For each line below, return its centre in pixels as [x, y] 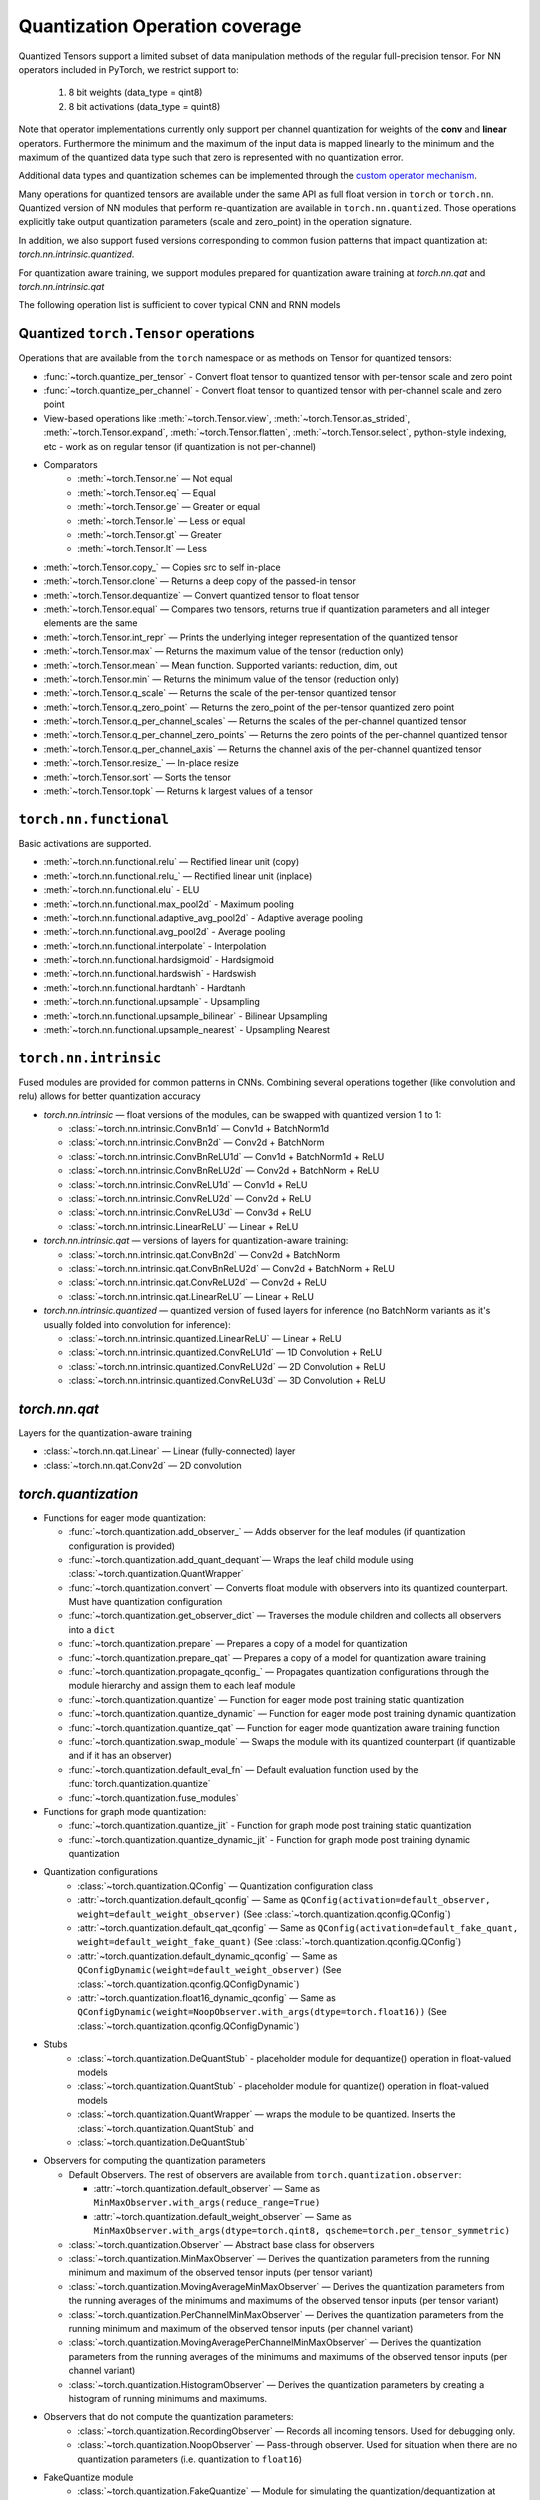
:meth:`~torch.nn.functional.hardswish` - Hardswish [150, 974]
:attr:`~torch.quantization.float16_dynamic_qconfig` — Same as [207, 1998]
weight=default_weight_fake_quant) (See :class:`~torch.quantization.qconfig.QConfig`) [269, 1942]
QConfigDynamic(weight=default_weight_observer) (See [209, 1970]
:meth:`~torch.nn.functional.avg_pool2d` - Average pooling [164, 932]
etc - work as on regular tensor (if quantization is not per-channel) [180, 446]
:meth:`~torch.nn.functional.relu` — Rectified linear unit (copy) [171, 862]
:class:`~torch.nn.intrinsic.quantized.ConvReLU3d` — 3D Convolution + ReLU [227, 1381]
